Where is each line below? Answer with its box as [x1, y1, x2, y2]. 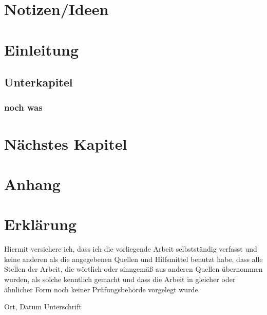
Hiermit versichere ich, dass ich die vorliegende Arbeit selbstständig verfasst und [4, 243, 257, 254]
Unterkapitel [4, 74, 73, 90]
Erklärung [4, 214, 77, 235]
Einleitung [4, 39, 79, 60]
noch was [4, 101, 43, 114]
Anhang [4, 173, 61, 194]
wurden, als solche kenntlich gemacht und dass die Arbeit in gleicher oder [4, 274, 236, 285]
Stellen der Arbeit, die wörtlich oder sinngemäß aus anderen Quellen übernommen [4, 264, 263, 274]
